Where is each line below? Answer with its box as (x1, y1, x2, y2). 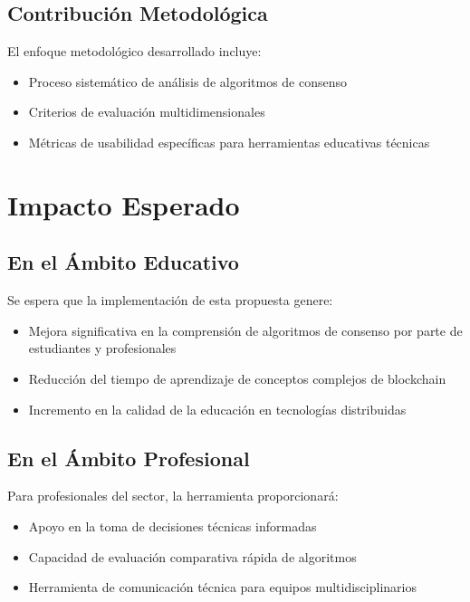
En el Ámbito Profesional (7, 444, 250, 472)
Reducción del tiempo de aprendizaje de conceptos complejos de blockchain (28, 368, 446, 387)
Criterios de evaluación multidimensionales (28, 102, 265, 121)
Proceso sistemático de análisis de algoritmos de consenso (28, 72, 348, 91)
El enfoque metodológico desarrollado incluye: (7, 42, 262, 61)
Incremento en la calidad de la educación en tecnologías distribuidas (28, 399, 407, 418)
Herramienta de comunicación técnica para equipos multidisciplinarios (28, 578, 417, 597)
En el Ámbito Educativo (7, 248, 239, 276)
